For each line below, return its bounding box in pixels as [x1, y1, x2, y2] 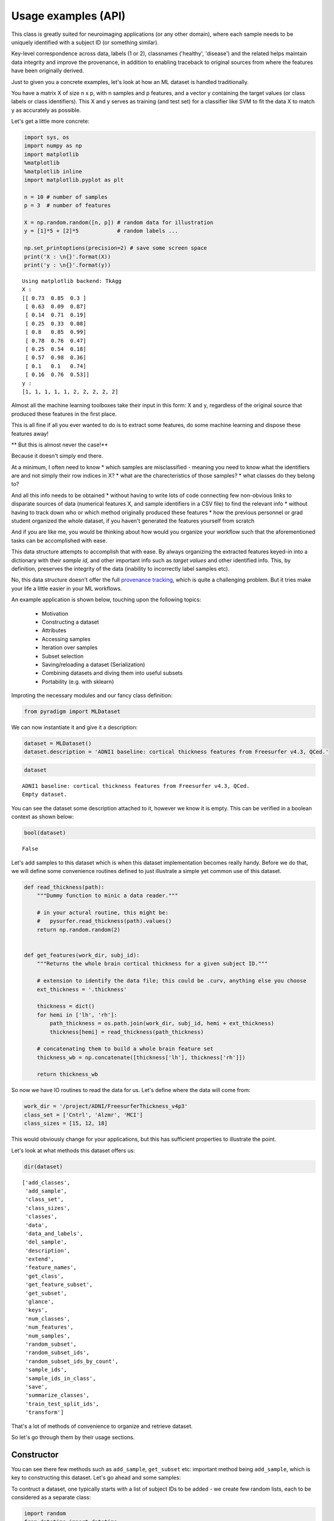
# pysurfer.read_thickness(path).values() [37, 917, 172, 925]
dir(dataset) [24, 1163, 63, 1170]
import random [24, 1509, 66, 1517]
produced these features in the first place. [11, 410, 117, 417]
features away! [11, 430, 49, 437]
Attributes [41, 627, 67, 634]
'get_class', [25, 1272, 64, 1279]
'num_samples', [25, 1332, 71, 1339]
